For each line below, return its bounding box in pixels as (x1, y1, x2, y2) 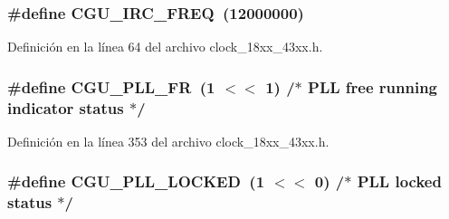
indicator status (7, 96, 124, 119)
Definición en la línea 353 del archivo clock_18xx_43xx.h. (7, 131, 330, 150)
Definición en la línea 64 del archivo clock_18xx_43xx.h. (7, 37, 323, 56)
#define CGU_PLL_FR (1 (7, 75, 215, 98)
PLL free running (308, 75, 438, 98)
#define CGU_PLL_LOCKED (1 (7, 170, 265, 193)
